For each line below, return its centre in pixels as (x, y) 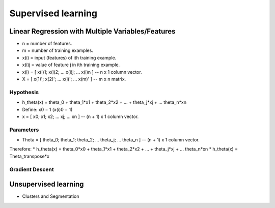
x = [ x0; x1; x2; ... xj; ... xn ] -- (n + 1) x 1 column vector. (80, 116)
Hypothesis (24, 92)
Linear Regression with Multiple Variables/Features (92, 31)
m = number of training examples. (58, 50)
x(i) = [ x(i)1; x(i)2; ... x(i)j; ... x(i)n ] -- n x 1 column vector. (82, 72)
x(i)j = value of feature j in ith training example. (71, 65)
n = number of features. (47, 44)
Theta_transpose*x (29, 156)
